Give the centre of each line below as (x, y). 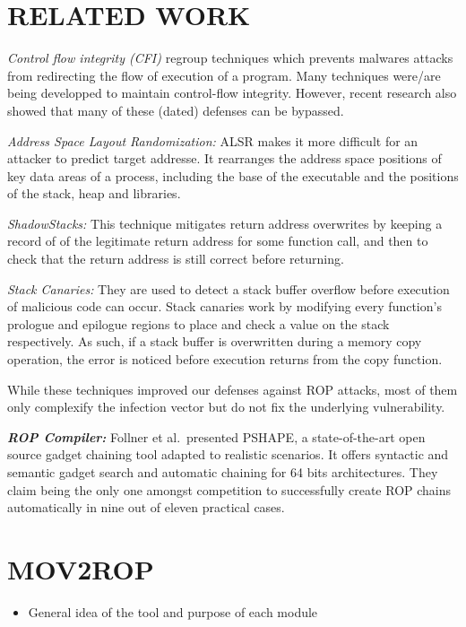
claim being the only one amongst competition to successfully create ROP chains (229, 489)
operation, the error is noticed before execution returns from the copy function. (225, 359)
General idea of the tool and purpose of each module (173, 611)
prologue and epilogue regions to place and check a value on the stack (198, 323)
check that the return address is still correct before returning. (176, 259)
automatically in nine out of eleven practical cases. (146, 507)
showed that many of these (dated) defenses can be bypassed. (176, 110)
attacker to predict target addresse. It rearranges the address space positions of (224, 158)
